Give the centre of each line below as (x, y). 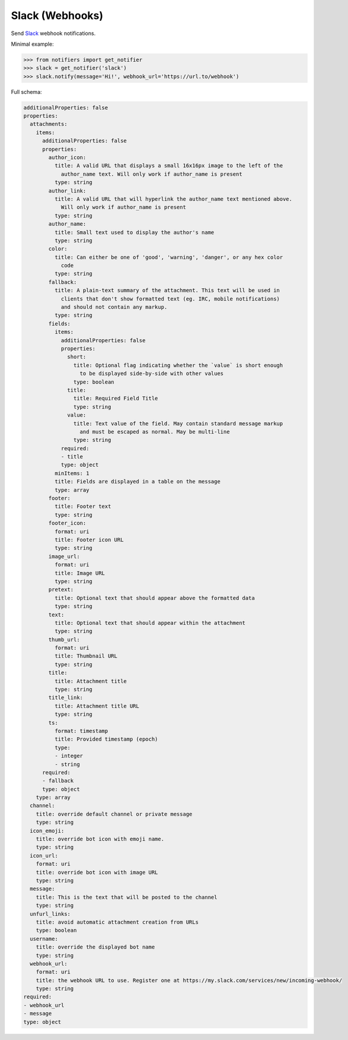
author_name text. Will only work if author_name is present (151, 174)
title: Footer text (83, 507)
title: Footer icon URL (89, 540)
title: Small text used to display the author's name (134, 232)
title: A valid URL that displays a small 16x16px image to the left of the (169, 166)
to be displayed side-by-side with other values (152, 374)
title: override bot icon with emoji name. (100, 839)
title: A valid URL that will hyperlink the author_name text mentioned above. (173, 199)
